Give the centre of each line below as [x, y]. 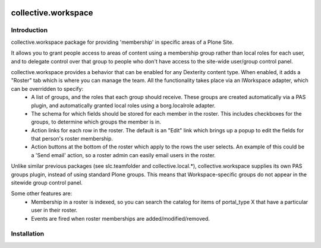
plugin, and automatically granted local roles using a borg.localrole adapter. [123, 105]
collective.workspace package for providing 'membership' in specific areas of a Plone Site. [122, 42]
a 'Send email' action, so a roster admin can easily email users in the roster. [124, 155]
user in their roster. [54, 210]
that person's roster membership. [72, 139]
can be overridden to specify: [47, 88]
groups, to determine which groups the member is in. [96, 122]
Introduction [29, 30]
